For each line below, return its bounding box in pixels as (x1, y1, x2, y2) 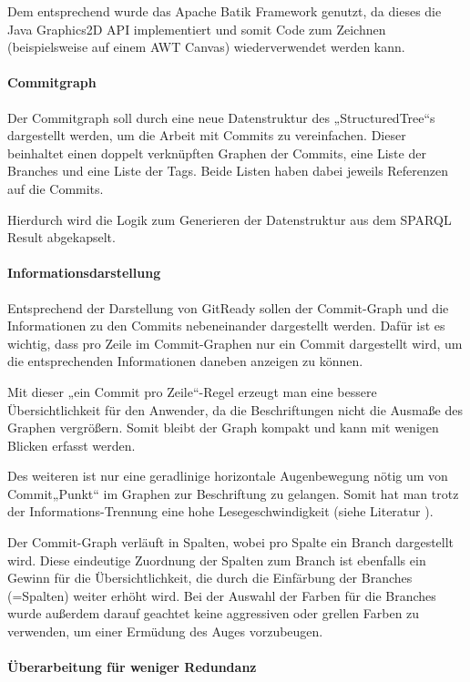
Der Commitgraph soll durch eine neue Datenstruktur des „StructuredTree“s (7, 107, 435, 127)
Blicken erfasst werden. (7, 435, 136, 454)
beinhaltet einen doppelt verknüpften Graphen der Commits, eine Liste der (7, 143, 426, 162)
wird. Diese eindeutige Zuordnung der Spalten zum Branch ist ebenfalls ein (7, 550, 426, 569)
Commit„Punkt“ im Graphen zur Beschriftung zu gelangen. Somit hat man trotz (7, 484, 459, 503)
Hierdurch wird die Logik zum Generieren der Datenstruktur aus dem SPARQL (7, 209, 452, 229)
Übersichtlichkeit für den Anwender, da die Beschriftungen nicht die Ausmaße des (7, 400, 463, 419)
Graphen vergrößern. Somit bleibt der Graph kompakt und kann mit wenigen (7, 418, 439, 437)
